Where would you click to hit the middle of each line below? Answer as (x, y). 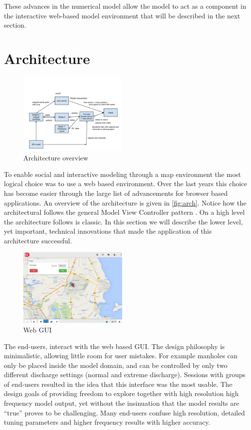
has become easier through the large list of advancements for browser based (116, 193)
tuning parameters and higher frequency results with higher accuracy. (107, 422)
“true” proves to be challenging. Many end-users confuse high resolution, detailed (125, 412)
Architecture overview (56, 158)
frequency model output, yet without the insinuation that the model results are (122, 403)
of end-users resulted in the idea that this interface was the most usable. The (118, 384)
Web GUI (38, 329)
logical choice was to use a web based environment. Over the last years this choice (125, 183)
